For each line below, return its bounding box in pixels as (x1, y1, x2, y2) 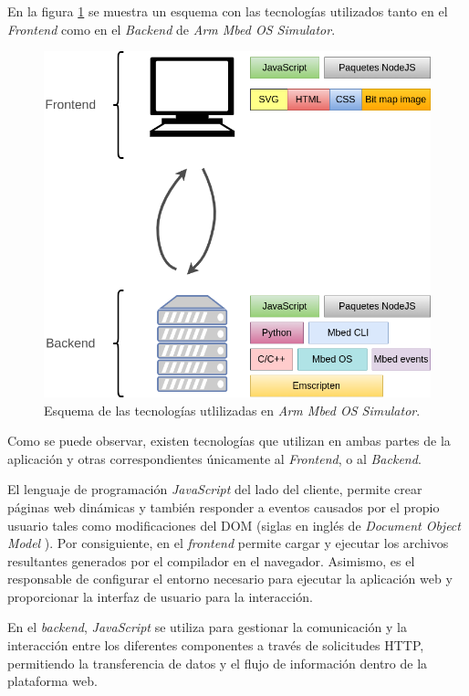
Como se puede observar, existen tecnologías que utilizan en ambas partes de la (7, 431, 451, 450)
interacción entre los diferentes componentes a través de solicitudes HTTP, (7, 636, 424, 655)
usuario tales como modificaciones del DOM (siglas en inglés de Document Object (7, 515, 461, 534)
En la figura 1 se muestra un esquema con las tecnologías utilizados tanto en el (7, 2, 448, 20)
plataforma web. (7, 671, 98, 691)
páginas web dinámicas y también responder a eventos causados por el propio (7, 497, 440, 516)
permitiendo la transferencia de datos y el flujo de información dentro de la (7, 653, 428, 672)
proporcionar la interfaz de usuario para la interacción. (7, 586, 313, 606)
